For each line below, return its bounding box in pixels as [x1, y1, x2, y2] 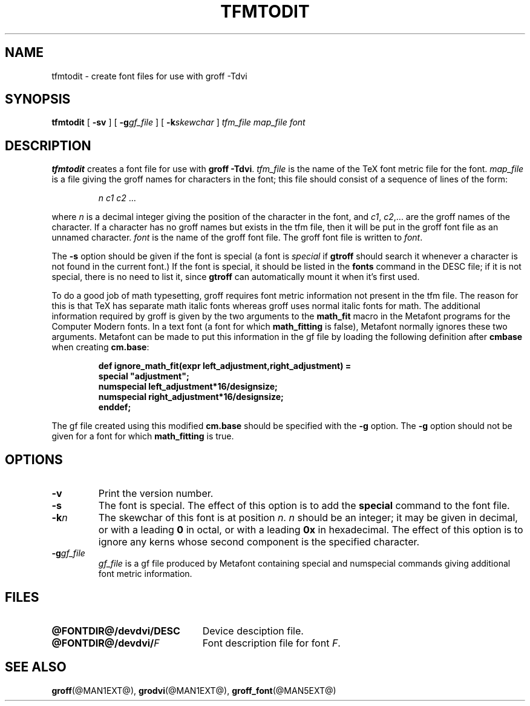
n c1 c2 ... [98, 193, 136, 204]
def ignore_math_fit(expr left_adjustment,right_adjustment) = [98, 361, 352, 371]
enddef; [98, 402, 131, 413]
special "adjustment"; [98, 371, 189, 382]
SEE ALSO [5, 659, 67, 675]
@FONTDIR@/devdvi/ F [51, 636, 160, 649]
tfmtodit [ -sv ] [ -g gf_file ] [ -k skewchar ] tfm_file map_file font [51, 117, 306, 128]
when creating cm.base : [51, 342, 149, 353]
